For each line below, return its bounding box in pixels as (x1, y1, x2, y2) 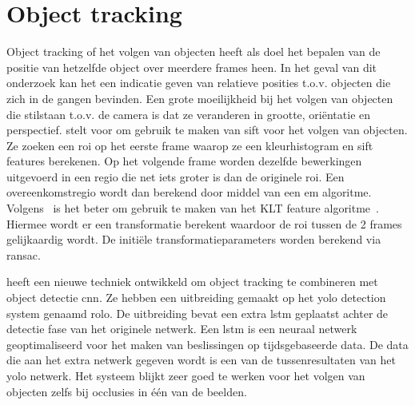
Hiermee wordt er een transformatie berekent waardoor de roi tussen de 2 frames (6, 215, 402, 232)
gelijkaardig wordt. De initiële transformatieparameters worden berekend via (6, 231, 381, 248)
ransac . (6, 246, 41, 263)
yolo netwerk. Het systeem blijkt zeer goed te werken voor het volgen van (6, 367, 365, 383)
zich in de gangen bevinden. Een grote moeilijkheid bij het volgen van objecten (6, 89, 393, 106)
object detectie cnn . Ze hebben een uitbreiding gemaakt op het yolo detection (6, 289, 386, 306)
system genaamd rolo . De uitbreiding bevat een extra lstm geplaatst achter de (6, 304, 389, 321)
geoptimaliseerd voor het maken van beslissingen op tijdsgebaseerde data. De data (6, 336, 409, 352)
